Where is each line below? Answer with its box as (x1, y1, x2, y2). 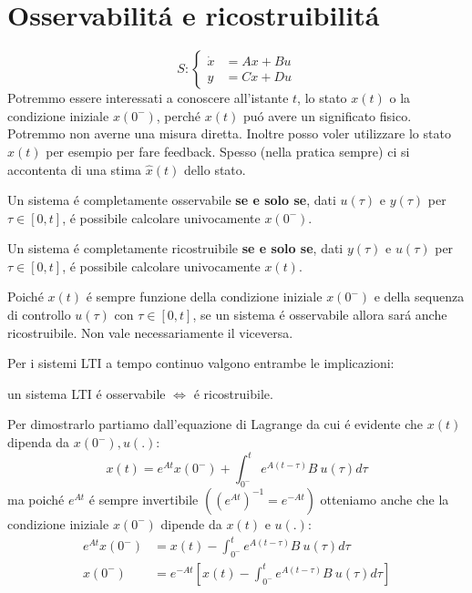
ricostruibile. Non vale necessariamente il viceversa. (7, 322, 293, 342)
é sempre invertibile (88, 489, 199, 508)
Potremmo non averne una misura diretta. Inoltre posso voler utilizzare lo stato (7, 124, 451, 143)
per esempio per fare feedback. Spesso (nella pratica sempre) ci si (46, 141, 410, 160)
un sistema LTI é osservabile (7, 383, 166, 403)
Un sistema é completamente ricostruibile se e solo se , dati (7, 239, 344, 258)
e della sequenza (374, 287, 465, 306)
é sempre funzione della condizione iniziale (86, 287, 323, 306)
